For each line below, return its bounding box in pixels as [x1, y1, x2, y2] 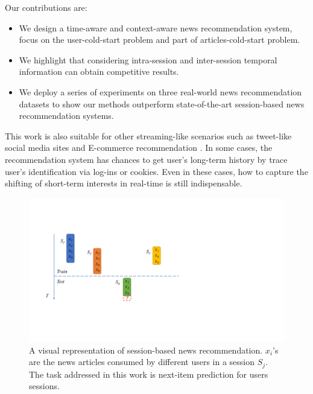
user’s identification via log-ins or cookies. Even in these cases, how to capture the [5, 165, 308, 177]
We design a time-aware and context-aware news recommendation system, [19, 21, 292, 34]
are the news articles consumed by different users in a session [29, 355, 255, 368]
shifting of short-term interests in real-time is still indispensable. [5, 177, 242, 189]
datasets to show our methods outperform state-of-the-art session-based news [19, 97, 305, 110]
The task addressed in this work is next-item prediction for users [29, 367, 268, 380]
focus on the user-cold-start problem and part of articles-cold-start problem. [19, 33, 300, 46]
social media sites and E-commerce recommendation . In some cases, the [5, 141, 273, 154]
